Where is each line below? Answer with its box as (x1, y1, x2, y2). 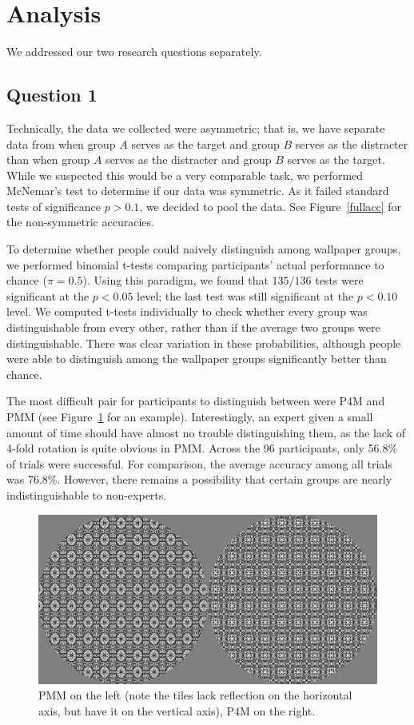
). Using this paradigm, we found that (82, 272, 269, 289)
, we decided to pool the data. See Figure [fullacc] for (139, 197, 402, 214)
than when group (6, 151, 90, 168)
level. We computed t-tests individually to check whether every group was (6, 303, 368, 320)
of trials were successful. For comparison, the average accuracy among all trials (6, 455, 392, 472)
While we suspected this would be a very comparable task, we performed (6, 166, 364, 183)
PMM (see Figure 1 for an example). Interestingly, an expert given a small (6, 408, 373, 425)
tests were (315, 272, 364, 289)
